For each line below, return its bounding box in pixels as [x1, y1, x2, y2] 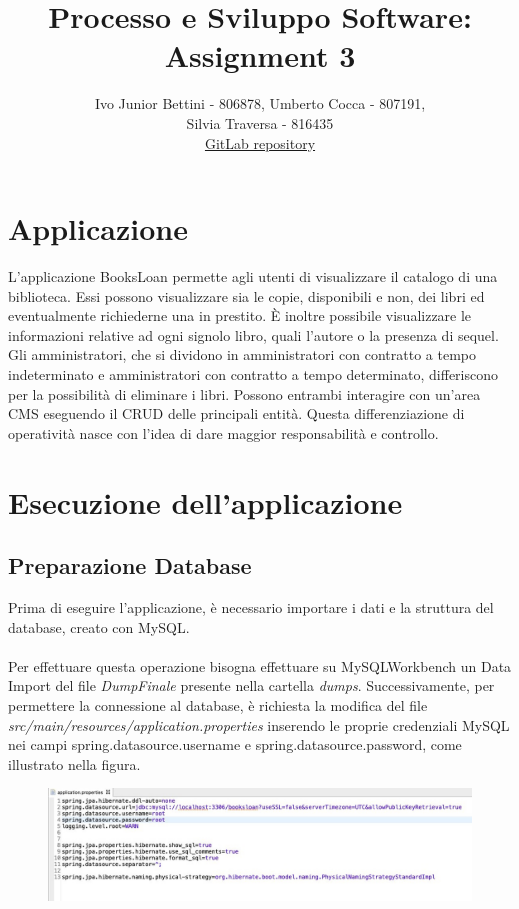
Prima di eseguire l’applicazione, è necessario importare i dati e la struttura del [8, 596, 494, 617]
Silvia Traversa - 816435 [186, 112, 334, 133]
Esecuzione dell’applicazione [8, 481, 403, 522]
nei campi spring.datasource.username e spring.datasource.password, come [8, 734, 462, 755]
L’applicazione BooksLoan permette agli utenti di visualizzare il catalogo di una [8, 266, 498, 287]
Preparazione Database [8, 550, 252, 581]
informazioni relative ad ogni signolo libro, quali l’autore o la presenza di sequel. [8, 324, 499, 345]
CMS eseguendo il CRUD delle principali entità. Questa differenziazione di [8, 403, 465, 424]
